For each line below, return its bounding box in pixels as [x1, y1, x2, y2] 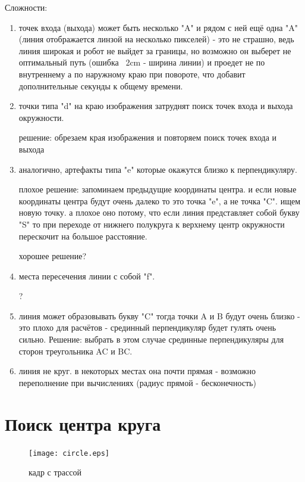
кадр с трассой [29, 466, 81, 478]
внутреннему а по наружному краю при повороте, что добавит [18, 67, 246, 80]
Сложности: [5, 1, 48, 13]
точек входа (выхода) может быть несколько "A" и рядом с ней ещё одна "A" [18, 21, 298, 33]
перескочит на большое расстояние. [18, 229, 147, 242]
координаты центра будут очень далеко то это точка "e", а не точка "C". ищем [18, 194, 300, 207]
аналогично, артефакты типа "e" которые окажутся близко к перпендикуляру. [18, 163, 297, 175]
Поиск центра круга [5, 411, 161, 436]
